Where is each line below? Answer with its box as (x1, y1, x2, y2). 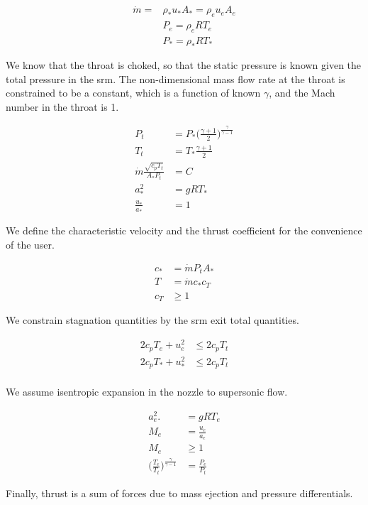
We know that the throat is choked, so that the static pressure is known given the (6, 57, 362, 72)
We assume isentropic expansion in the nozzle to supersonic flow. (6, 384, 288, 399)
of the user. (6, 237, 55, 251)
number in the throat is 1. (6, 99, 119, 114)
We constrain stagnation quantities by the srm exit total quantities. (6, 313, 299, 327)
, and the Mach (269, 85, 335, 100)
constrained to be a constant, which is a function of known (6, 85, 261, 100)
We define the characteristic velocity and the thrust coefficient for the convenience (6, 223, 362, 238)
